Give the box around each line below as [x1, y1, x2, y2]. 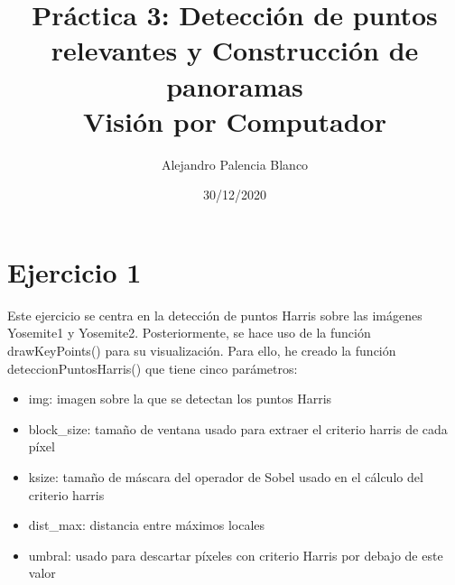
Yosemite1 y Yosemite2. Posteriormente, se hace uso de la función [7, 323, 371, 342]
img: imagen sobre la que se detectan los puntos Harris [28, 389, 332, 408]
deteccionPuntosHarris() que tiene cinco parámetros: [7, 358, 298, 377]
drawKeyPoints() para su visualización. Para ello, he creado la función [7, 341, 396, 359]
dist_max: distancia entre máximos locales [28, 515, 265, 534]
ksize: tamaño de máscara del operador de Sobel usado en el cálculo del [28, 467, 423, 486]
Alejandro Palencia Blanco [161, 154, 309, 173]
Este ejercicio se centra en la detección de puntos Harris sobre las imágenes [7, 305, 422, 324]
